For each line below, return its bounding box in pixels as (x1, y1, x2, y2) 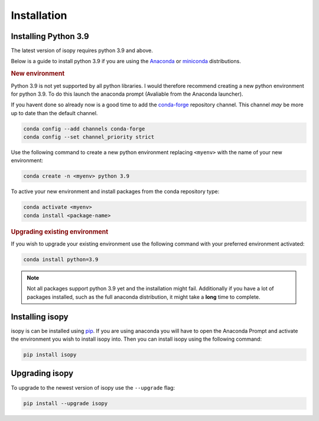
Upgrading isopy (11, 368, 74, 378)
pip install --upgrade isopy (23, 400, 108, 407)
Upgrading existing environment (11, 227, 109, 236)
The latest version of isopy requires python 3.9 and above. (11, 47, 154, 54)
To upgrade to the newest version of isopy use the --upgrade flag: (11, 384, 175, 391)
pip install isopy (23, 351, 77, 358)
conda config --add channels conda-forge (23, 125, 145, 132)
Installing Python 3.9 (11, 31, 89, 41)
